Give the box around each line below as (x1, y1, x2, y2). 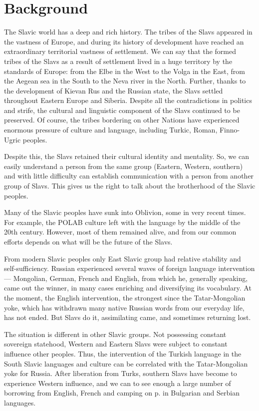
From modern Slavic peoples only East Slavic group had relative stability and (4, 253, 241, 263)
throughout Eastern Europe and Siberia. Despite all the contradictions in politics (4, 95, 252, 105)
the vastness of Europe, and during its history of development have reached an (4, 36, 244, 46)
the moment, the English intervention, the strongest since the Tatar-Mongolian (4, 292, 246, 302)
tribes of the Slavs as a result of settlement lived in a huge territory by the (4, 55, 233, 66)
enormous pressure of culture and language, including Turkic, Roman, (4, 124, 218, 135)
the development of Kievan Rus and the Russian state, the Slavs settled (4, 85, 223, 95)
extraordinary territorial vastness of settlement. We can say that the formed (4, 46, 236, 56)
